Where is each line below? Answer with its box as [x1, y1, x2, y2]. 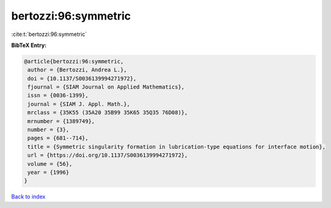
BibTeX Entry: [11, 41, 47, 49]
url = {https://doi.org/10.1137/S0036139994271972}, [27, 152, 188, 159]
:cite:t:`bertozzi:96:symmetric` [11, 30, 88, 38]
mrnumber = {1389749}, [27, 118, 96, 124]
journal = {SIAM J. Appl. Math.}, [27, 101, 130, 107]
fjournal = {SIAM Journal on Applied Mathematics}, [27, 84, 185, 91]
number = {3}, [27, 126, 69, 134]
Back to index [11, 193, 46, 201]
